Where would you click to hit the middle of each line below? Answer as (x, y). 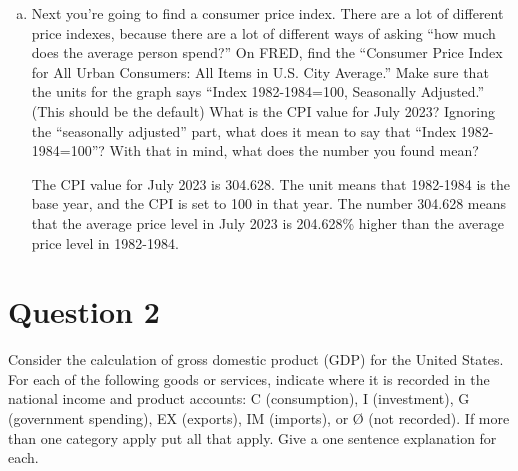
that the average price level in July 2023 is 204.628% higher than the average (267, 222)
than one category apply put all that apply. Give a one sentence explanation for (252, 437)
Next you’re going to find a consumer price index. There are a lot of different (267, 13)
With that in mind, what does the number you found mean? (294, 150)
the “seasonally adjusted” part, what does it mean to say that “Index (244, 130)
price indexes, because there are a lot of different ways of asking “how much (263, 32)
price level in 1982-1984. (105, 242)
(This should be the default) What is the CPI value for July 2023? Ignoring (263, 110)
